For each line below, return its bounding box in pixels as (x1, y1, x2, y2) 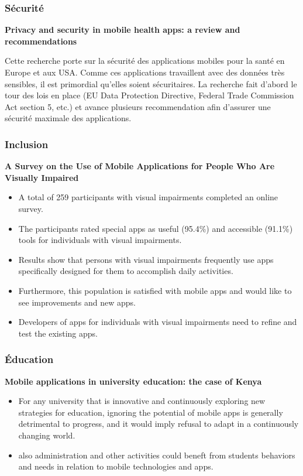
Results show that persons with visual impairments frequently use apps (18, 253, 274, 265)
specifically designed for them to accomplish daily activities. (18, 265, 233, 277)
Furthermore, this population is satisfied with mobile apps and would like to (18, 284, 292, 296)
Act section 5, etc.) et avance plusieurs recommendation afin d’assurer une (5, 100, 271, 112)
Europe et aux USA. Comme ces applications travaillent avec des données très (5, 66, 285, 78)
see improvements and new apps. (18, 296, 136, 308)
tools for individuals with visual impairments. (18, 234, 182, 246)
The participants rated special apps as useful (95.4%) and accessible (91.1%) (18, 222, 293, 234)
